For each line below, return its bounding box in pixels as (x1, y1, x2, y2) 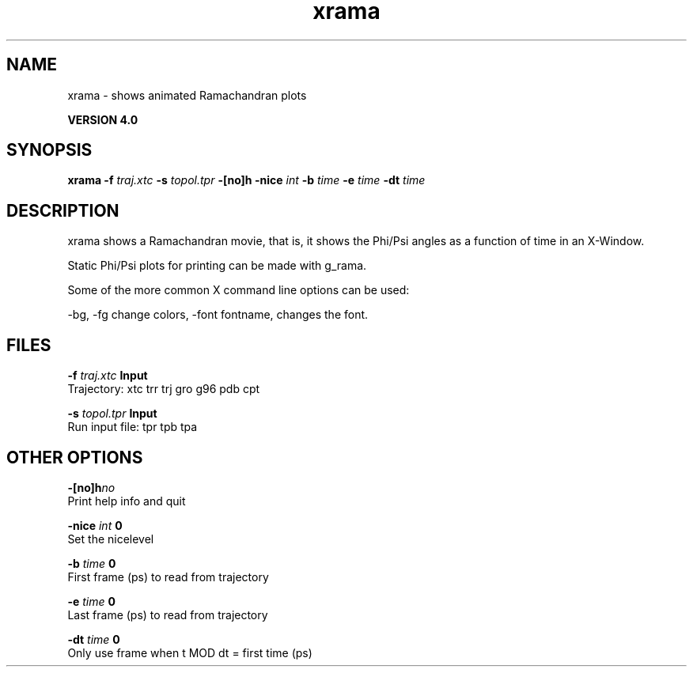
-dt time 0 (67, 632, 120, 646)
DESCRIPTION (6, 200, 119, 221)
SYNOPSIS (6, 140, 93, 161)
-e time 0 (67, 594, 116, 608)
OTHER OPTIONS (6, 447, 143, 467)
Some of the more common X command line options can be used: (67, 283, 410, 297)
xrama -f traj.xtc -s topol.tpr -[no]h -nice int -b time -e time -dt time (67, 173, 426, 187)
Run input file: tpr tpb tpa (67, 420, 198, 434)
